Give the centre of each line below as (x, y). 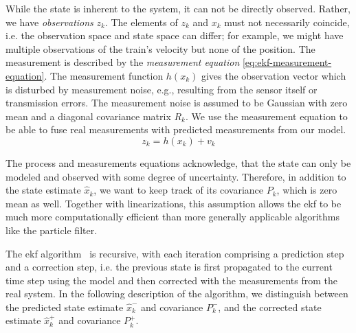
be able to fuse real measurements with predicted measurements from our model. (176, 129)
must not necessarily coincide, (287, 22)
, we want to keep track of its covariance (179, 190)
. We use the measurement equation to (267, 116)
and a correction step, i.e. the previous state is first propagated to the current (169, 267)
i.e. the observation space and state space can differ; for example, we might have (175, 35)
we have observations (49, 22)
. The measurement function (104, 75)
